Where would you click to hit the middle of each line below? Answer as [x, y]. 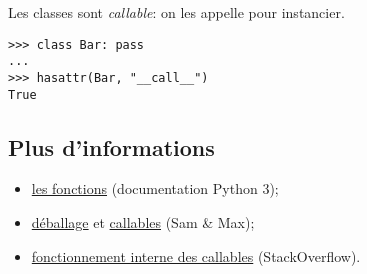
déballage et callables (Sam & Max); [143, 222]
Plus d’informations [111, 146]
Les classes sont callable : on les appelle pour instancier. [176, 12]
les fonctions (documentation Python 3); [155, 188]
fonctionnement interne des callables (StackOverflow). [196, 255]
